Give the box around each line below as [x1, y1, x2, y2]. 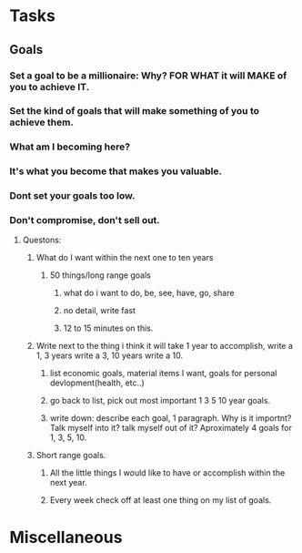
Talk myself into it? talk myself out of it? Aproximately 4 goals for [49, 423, 293, 434]
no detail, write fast [63, 305, 136, 316]
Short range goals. [35, 450, 106, 461]
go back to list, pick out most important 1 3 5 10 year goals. [49, 395, 271, 406]
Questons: [22, 234, 62, 246]
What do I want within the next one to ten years [35, 252, 214, 263]
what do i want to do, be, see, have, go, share [63, 288, 235, 299]
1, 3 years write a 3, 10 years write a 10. [35, 350, 184, 361]
